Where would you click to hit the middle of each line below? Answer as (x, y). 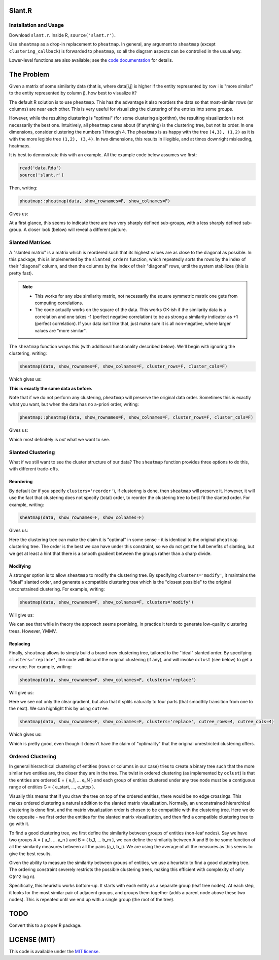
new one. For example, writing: (40, 666)
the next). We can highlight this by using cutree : (59, 709)
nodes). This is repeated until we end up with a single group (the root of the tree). (92, 900)
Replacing (20, 643)
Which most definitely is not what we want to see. (60, 439)
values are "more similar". (61, 330)
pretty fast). (21, 273)
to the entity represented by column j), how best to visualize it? (73, 93)
